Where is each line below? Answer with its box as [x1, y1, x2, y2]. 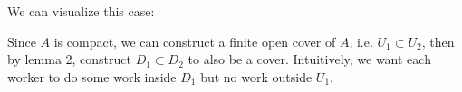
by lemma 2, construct [7, 50, 131, 69]
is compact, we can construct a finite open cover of [53, 32, 336, 51]
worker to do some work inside [7, 67, 177, 86]
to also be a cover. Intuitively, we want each [188, 50, 431, 69]
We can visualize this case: [7, 2, 155, 20]
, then [421, 32, 455, 51]
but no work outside [200, 67, 313, 86]
